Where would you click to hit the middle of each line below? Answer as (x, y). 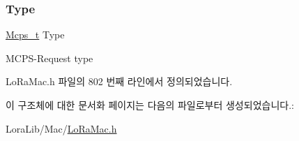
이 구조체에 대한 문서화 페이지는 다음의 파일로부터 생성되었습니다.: (150, 105)
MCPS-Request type (49, 58)
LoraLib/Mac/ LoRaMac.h (61, 128)
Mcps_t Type (35, 35)
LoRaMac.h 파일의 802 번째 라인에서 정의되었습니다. (119, 81)
